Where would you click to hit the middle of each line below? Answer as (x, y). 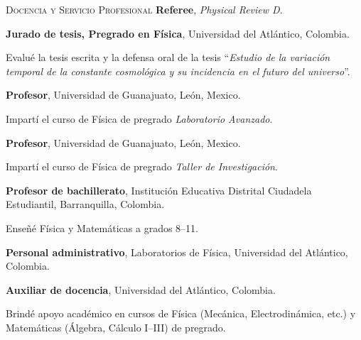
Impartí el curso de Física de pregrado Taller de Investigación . (142, 166)
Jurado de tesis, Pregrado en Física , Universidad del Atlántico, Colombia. (178, 33)
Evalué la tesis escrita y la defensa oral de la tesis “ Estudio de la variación (168, 57)
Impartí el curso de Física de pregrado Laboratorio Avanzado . (139, 118)
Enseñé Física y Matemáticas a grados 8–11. (102, 227)
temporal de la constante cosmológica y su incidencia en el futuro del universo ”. (178, 71)
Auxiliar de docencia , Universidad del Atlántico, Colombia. (141, 289)
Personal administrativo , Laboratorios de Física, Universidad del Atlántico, (177, 252)
